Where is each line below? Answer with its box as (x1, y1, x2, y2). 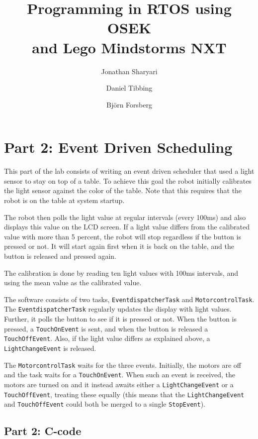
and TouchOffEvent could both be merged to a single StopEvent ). (4, 399, 205, 409)
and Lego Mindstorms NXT (32, 37, 227, 57)
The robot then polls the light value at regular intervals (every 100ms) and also (4, 212, 246, 222)
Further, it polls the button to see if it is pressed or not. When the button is (4, 314, 237, 324)
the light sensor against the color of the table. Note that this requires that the (4, 185, 242, 196)
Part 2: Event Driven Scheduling (4, 137, 233, 157)
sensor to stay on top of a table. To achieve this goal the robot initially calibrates (4, 175, 252, 186)
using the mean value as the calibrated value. (4, 277, 142, 288)
